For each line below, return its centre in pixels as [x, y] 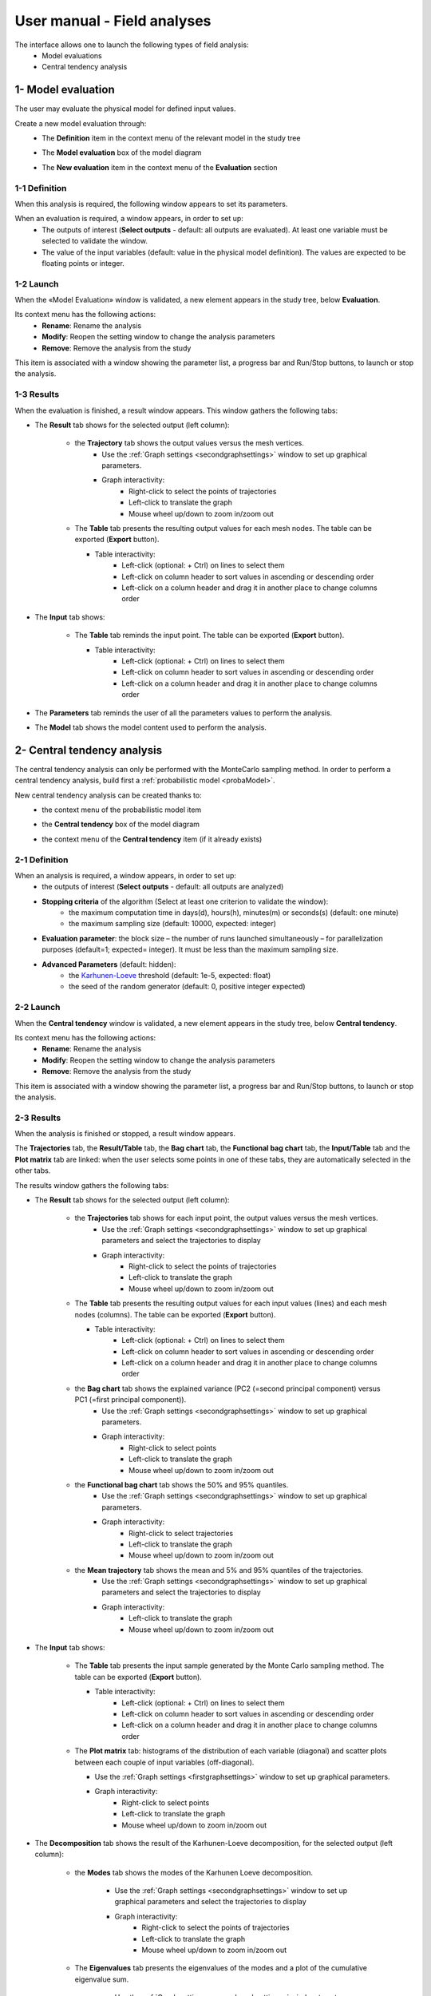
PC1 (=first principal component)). [130, 1400]
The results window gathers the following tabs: [92, 1185]
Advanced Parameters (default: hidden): [109, 964]
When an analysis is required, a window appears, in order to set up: [126, 875]
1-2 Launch [37, 283]
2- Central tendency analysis [89, 750]
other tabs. [33, 1170]
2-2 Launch [38, 1008]
